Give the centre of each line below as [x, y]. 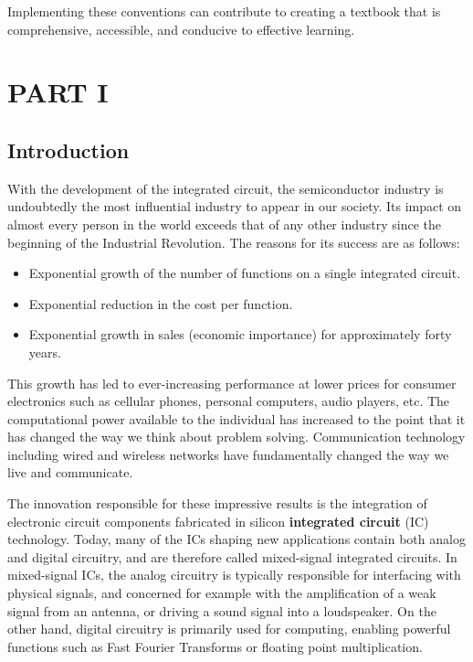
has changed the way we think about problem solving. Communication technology [236, 437]
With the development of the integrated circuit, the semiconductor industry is [226, 188]
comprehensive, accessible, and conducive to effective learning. [181, 29]
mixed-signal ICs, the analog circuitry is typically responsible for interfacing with [234, 575]
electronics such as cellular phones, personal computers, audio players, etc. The [229, 401]
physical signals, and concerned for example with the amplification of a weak [222, 593]
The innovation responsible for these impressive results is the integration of [217, 503]
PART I [58, 92]
